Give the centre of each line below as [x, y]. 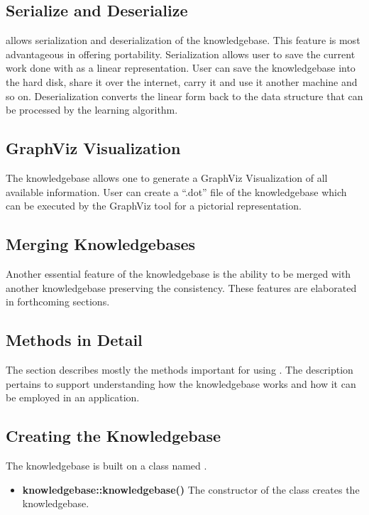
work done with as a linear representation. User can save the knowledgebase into [181, 68]
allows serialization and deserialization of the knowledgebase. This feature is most [183, 40]
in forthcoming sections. [58, 302]
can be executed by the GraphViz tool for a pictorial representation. [154, 206]
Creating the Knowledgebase [114, 436]
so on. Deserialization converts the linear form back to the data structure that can [184, 96]
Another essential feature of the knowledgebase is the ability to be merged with [178, 273]
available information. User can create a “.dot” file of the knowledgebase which [176, 191]
